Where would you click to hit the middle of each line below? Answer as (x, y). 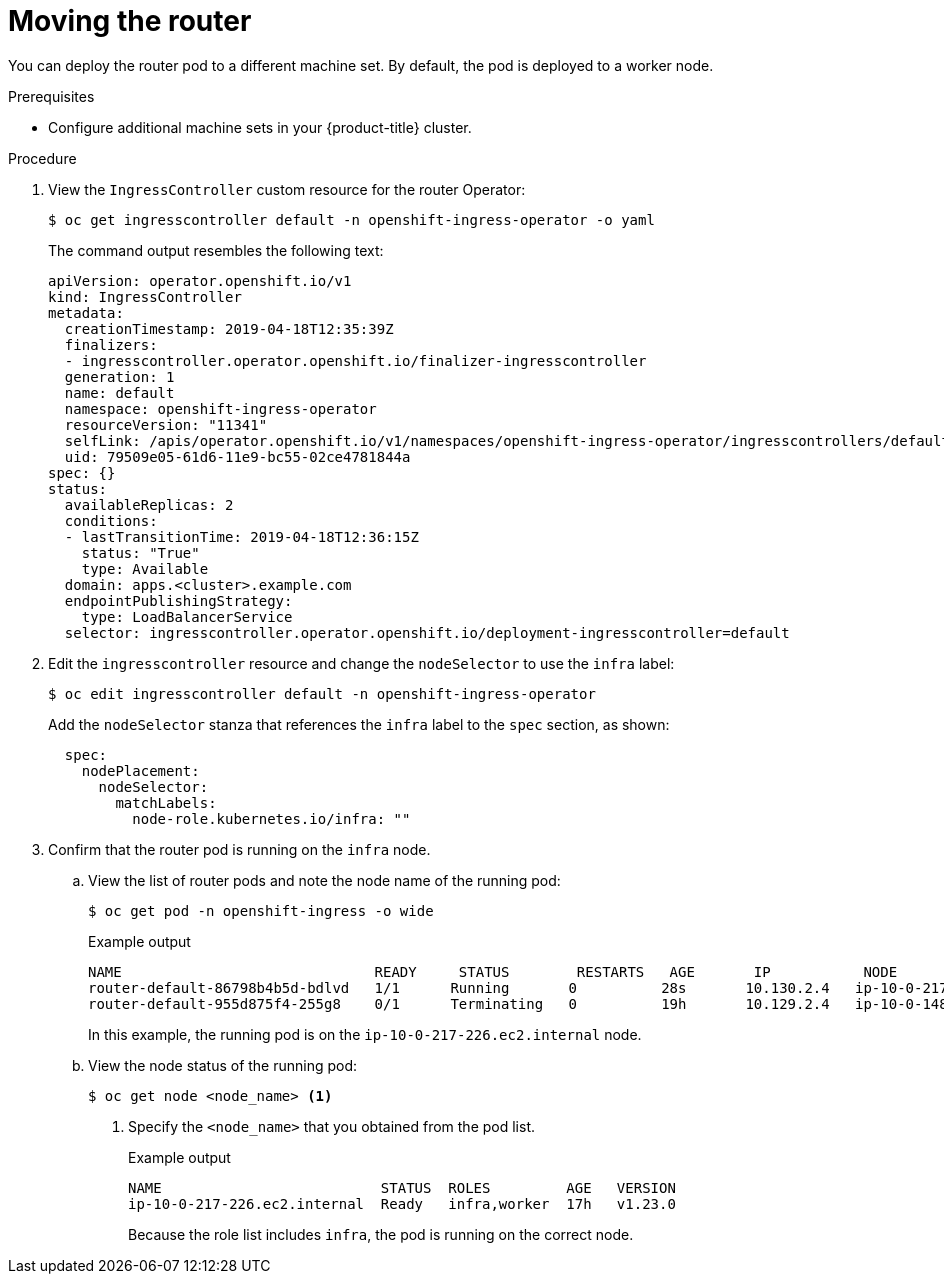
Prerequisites (51, 96)
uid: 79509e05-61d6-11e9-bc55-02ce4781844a (237, 456)
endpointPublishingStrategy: (178, 600)
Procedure (42, 158)
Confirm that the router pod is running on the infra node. (239, 849)
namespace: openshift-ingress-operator (220, 408)
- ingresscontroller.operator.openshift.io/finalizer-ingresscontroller (355, 360)
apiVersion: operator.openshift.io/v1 (200, 280)
